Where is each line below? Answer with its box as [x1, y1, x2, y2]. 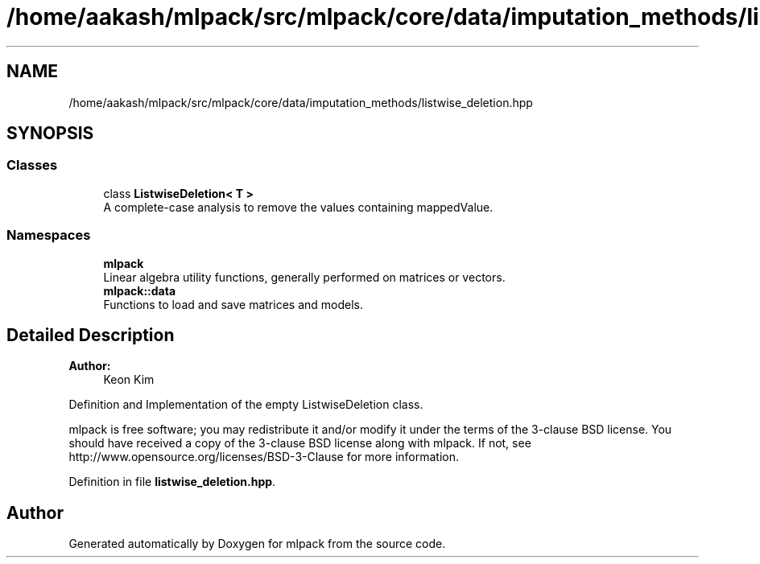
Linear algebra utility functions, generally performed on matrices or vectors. [103, 270, 506, 284]
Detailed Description [6, 324, 175, 345]
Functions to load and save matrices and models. [103, 297, 363, 311]
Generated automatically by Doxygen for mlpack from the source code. [68, 537, 446, 551]
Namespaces [6, 227, 91, 244]
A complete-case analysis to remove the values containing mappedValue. [103, 200, 494, 214]
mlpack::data [103, 283, 176, 298]
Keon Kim [103, 373, 155, 387]
